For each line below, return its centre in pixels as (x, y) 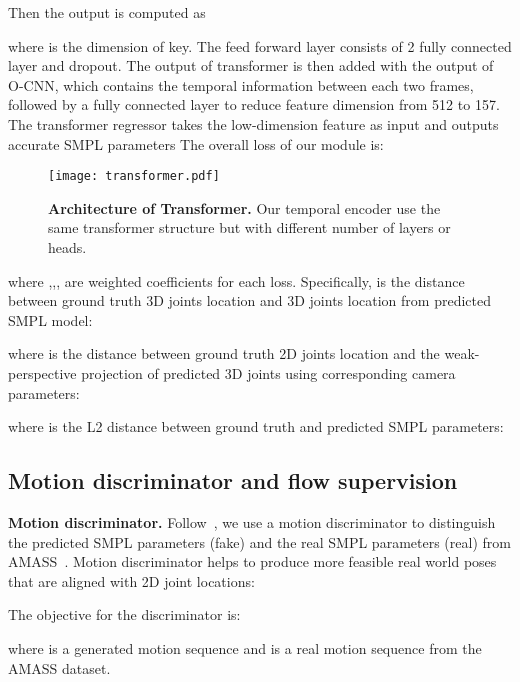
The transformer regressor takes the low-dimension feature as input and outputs (253, 123)
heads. (67, 247)
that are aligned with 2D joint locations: (131, 580)
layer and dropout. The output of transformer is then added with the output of (251, 65)
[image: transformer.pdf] (134, 176)
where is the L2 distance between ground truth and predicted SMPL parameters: (256, 426)
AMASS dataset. (59, 667)
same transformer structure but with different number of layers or (249, 227)
